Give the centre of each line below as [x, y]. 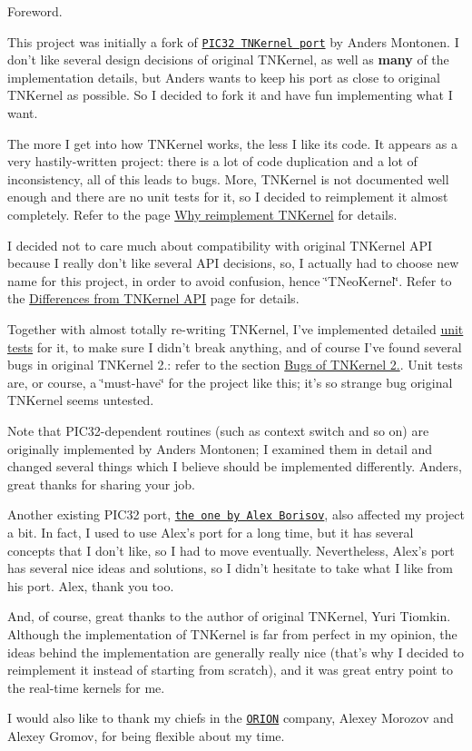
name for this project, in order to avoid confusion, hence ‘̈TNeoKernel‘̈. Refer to [230, 280]
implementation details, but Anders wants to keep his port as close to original [224, 77]
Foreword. [35, 11]
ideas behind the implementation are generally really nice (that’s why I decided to [236, 652]
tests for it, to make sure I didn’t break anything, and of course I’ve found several [235, 346]
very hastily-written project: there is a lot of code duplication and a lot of [212, 161]
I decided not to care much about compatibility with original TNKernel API [220, 245]
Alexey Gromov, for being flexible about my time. [146, 735]
